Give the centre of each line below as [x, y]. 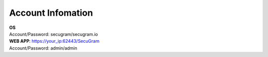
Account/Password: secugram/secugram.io [54, 34]
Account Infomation [51, 13]
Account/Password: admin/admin [43, 48]
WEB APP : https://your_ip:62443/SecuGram [54, 41]
